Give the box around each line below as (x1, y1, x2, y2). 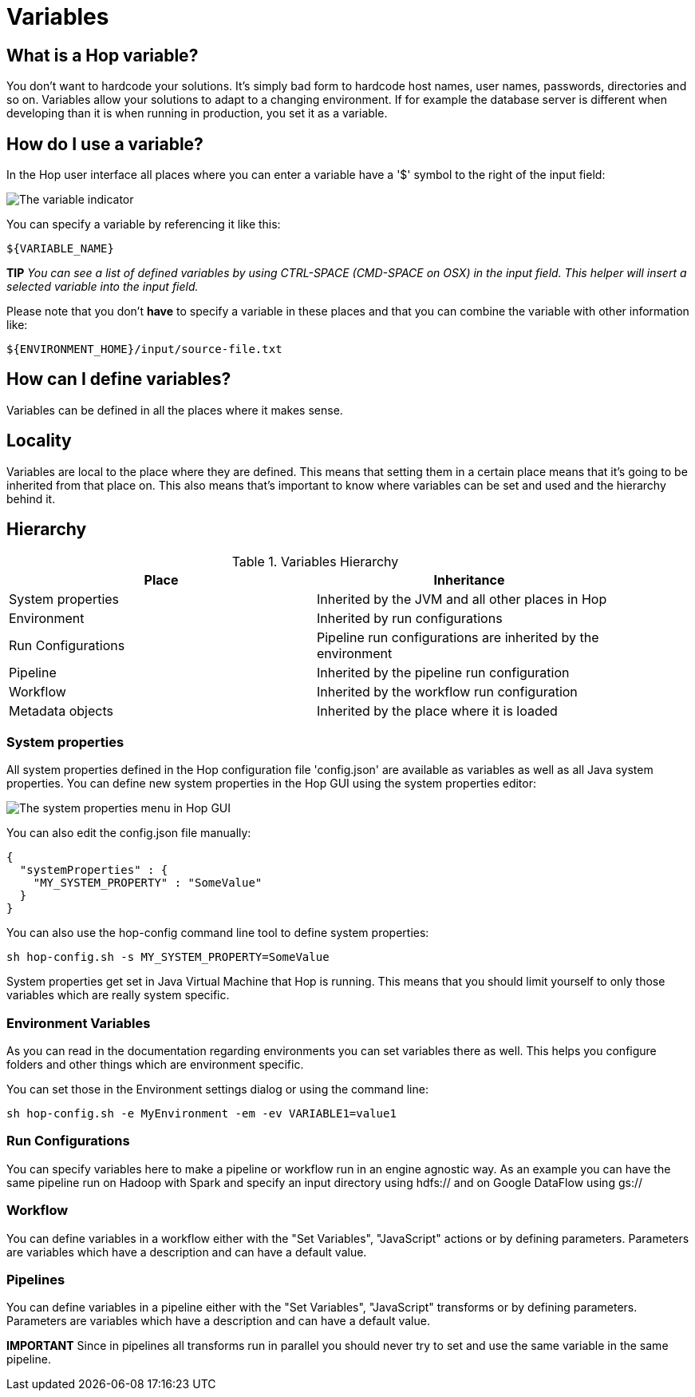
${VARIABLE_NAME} (6, 242, 114, 256)
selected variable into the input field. (6, 280, 199, 294)
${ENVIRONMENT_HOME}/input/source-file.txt (6, 343, 282, 356)
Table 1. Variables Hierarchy (231, 553, 399, 570)
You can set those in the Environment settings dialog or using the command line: (6, 1082, 428, 1097)
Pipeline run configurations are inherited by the (317, 629, 599, 645)
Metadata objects (9, 702, 113, 719)
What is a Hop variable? (6, 45, 199, 65)
